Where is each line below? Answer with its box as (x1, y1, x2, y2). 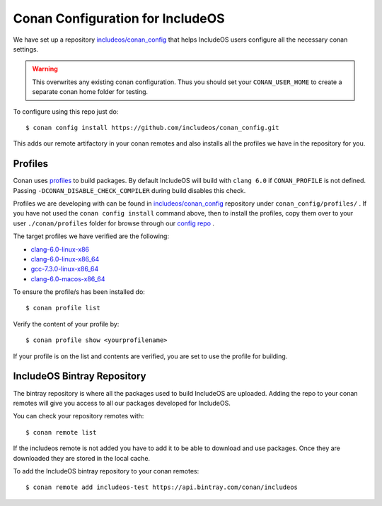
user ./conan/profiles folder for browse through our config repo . (13, 219, 215, 228)
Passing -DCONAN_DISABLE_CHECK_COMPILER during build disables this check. (13, 186, 246, 194)
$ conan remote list (25, 428, 97, 436)
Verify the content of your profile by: (13, 319, 120, 328)
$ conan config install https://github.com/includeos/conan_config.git (25, 124, 279, 131)
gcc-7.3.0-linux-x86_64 (30, 265, 99, 273)
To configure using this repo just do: (13, 107, 119, 116)
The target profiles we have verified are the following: (13, 232, 170, 240)
